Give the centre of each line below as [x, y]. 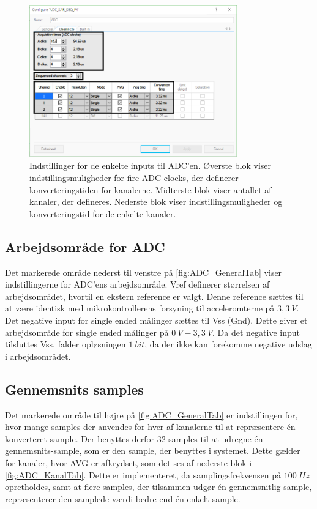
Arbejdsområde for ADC [85, 246]
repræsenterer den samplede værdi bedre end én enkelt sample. [123, 498]
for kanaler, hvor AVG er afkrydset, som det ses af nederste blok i [129, 462]
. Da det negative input [256, 332]
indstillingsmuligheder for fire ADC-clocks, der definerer [134, 178]
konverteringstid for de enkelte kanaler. [103, 213]
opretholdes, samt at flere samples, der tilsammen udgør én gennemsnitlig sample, [158, 487]
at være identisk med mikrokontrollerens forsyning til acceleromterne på [140, 308]
